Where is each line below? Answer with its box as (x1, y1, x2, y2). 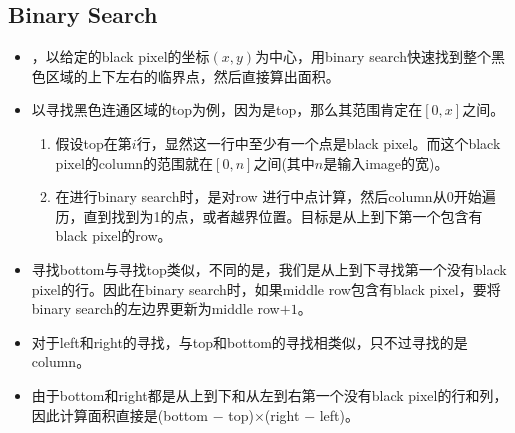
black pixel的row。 (55, 225, 172, 246)
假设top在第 (55, 132, 132, 153)
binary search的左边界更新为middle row (31, 298, 280, 319)
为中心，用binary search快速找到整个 (255, 46, 491, 67)
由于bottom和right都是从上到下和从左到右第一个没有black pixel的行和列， (31, 384, 508, 405)
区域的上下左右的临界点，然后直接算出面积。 (45, 65, 340, 86)
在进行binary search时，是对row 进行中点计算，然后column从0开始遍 (55, 186, 496, 207)
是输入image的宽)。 (323, 152, 449, 173)
